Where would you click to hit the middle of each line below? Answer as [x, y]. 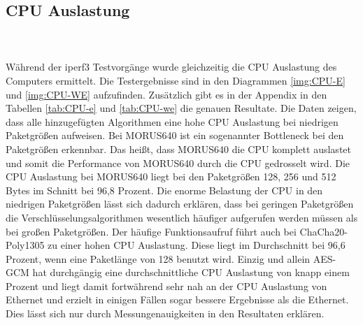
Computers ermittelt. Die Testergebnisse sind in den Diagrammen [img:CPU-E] [176, 80]
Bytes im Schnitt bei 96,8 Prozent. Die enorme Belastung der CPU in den [164, 190]
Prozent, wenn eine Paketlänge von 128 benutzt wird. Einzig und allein [158, 258]
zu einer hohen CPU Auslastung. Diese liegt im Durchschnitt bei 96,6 [197, 245]
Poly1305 [25, 245]
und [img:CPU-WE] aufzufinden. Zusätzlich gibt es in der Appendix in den [166, 94]
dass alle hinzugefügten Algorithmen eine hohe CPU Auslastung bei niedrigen [172, 121]
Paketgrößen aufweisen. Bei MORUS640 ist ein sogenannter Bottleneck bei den [175, 135]
